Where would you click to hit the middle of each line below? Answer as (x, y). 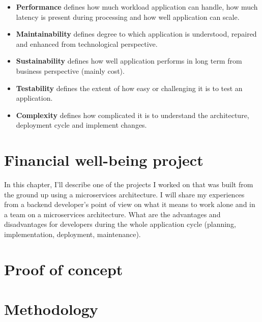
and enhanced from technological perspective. (87, 43)
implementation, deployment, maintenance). (72, 234)
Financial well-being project (104, 160)
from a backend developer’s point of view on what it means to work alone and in (130, 204)
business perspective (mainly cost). (70, 70)
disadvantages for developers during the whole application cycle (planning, (120, 224)
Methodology (51, 309)
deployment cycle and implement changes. (81, 125)
